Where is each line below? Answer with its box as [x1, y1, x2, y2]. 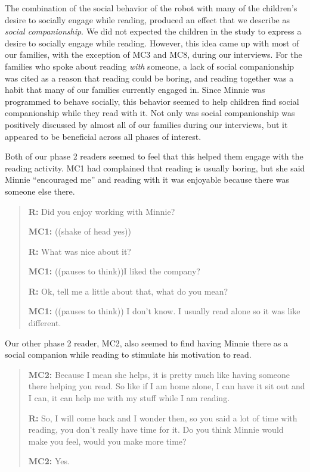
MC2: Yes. [28, 455, 70, 467]
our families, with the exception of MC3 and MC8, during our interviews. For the [5, 48, 302, 61]
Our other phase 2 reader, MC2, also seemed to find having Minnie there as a [5, 336, 288, 349]
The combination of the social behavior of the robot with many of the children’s [5, 2, 297, 14]
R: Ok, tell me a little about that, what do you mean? [28, 285, 228, 297]
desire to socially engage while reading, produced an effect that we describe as [5, 13, 290, 26]
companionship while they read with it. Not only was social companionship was [5, 107, 295, 119]
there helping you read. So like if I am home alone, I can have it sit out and [28, 380, 305, 392]
